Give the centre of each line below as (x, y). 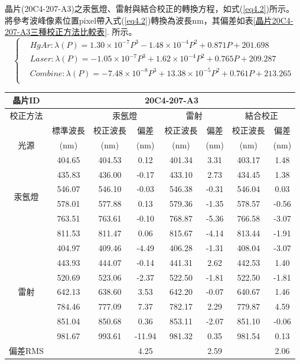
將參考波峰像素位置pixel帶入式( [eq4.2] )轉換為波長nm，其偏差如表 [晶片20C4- (149, 20)
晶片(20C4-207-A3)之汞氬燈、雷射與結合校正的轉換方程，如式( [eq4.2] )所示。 (150, 8)
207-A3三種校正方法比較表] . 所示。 (71, 32)
